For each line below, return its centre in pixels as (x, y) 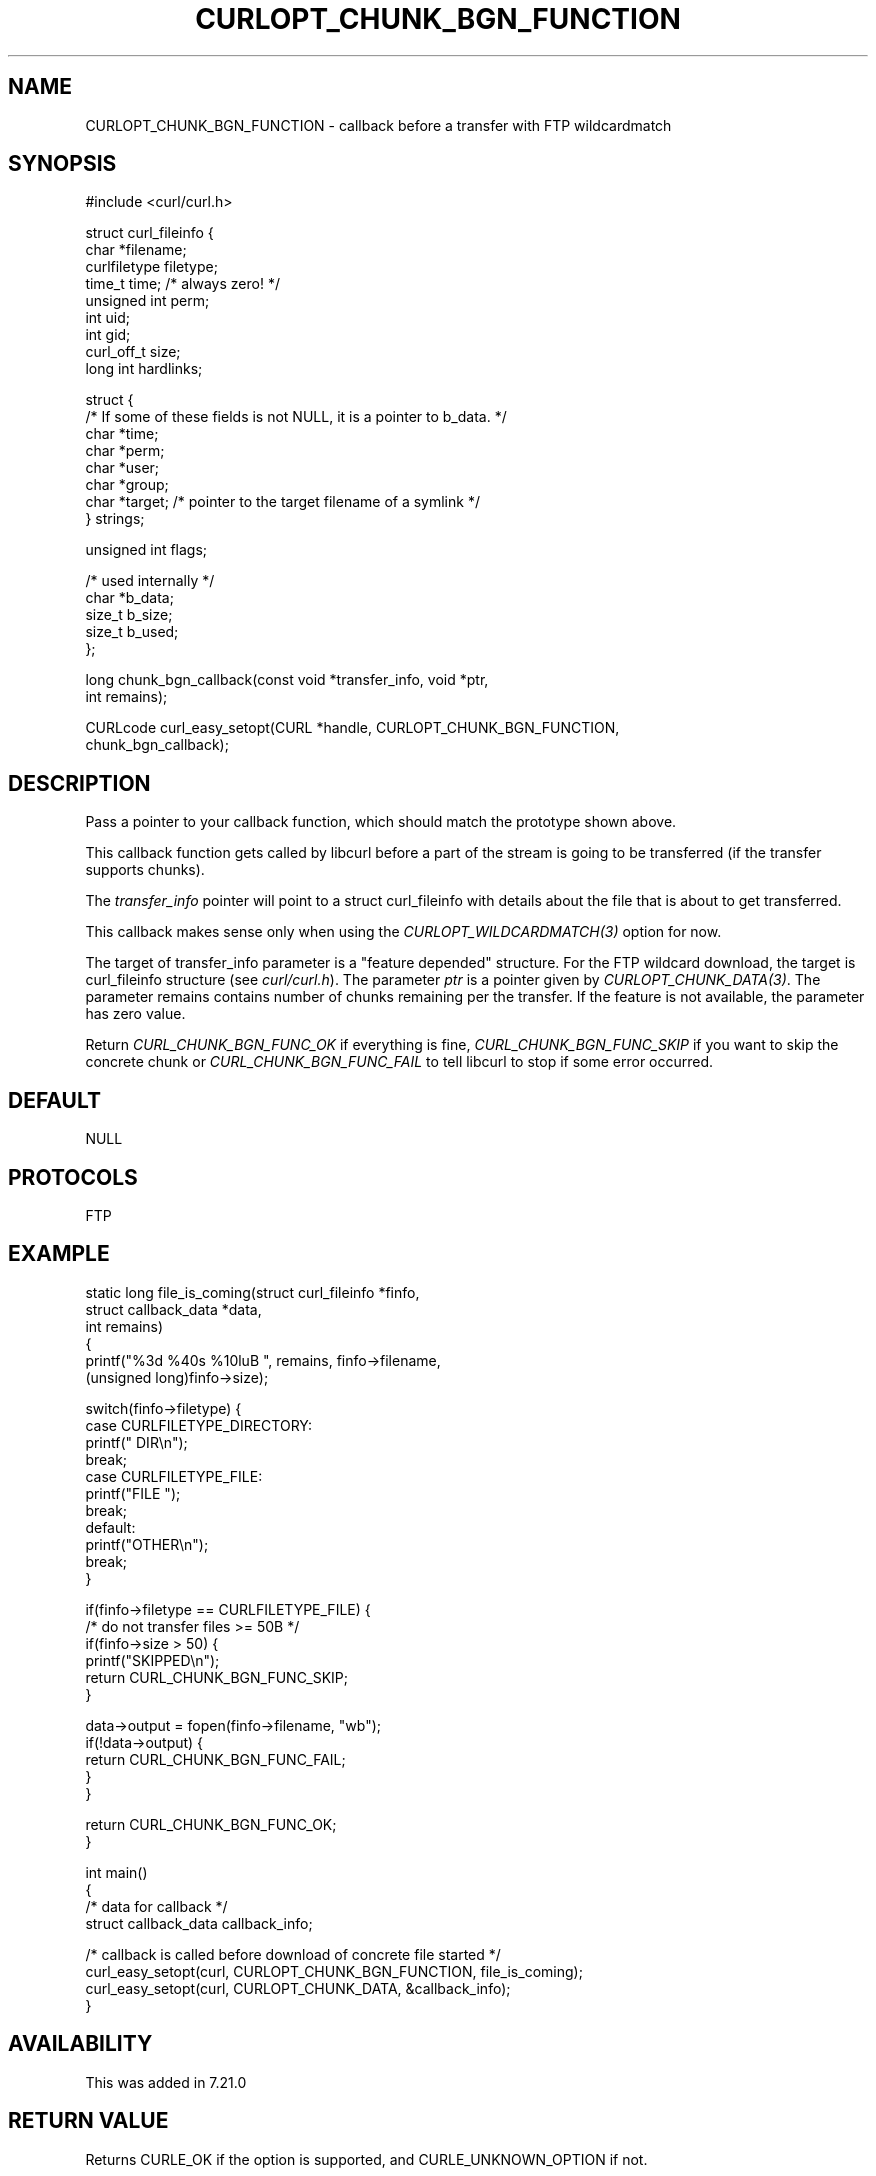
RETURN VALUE (88, 2121)
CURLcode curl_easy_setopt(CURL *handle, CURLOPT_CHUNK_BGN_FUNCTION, (352, 728)
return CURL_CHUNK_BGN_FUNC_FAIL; (215, 1759)
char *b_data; (129, 598)
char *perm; (125, 451)
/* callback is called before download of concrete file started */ (293, 1954)
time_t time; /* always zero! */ (182, 284)
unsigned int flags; (146, 550)
